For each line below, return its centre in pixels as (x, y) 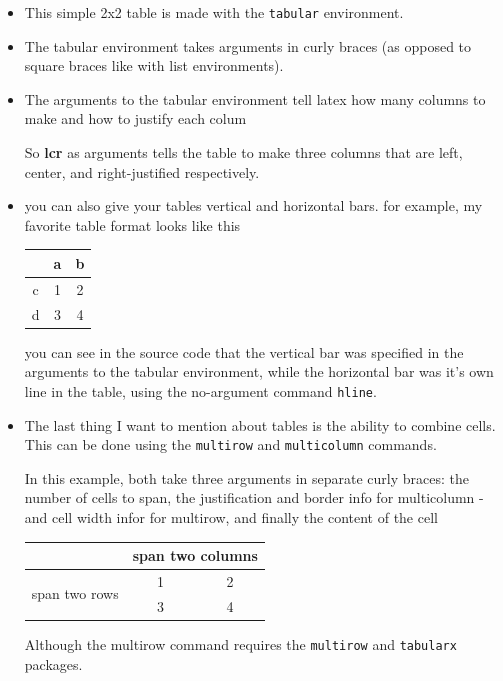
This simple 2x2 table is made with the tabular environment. (214, 12)
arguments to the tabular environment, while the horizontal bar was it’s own (259, 371)
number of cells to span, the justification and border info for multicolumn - (254, 497)
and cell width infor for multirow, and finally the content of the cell (231, 516)
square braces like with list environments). (154, 65)
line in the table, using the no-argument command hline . (200, 390)
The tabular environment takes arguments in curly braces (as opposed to (248, 45)
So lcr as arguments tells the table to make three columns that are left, (243, 152)
